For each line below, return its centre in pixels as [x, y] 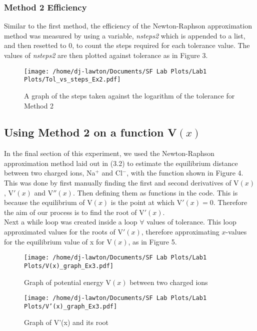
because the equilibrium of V [48, 202]
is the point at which [143, 202]
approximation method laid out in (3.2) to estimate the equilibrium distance [121, 163]
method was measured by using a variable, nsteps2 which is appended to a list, [125, 35]
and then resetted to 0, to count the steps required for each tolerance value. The [127, 45]
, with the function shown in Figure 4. [185, 173]
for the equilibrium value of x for [54, 241]
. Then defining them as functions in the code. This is [155, 192]
